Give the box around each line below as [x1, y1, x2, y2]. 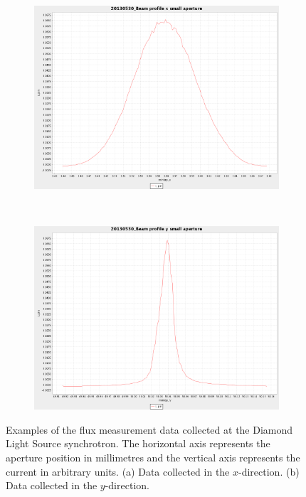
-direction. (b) [238, 464, 300, 479]
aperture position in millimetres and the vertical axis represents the [6, 449, 300, 464]
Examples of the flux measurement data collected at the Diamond [6, 422, 293, 437]
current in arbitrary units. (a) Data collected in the [6, 464, 230, 479]
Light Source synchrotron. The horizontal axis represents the [6, 436, 270, 451]
